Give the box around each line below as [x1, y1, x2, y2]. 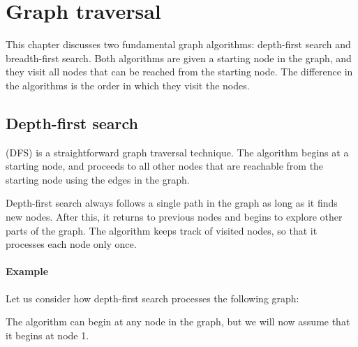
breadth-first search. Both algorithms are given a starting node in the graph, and [6, 50, 352, 65]
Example [6, 264, 49, 279]
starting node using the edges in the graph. [6, 172, 190, 186]
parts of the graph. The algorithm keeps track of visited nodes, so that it [6, 223, 318, 237]
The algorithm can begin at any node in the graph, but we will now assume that [6, 314, 350, 329]
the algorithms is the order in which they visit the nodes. [6, 77, 250, 92]
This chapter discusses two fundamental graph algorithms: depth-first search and [6, 37, 351, 52]
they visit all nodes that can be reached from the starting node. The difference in [6, 64, 353, 79]
